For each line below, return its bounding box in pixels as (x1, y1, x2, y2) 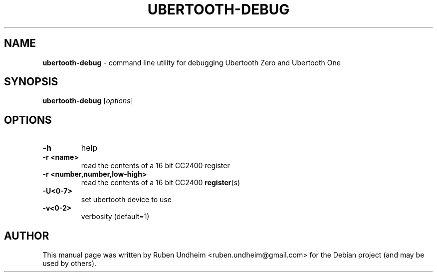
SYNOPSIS (4, 75, 58, 88)
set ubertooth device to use (81, 195, 172, 204)
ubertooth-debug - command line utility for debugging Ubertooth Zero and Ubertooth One (42, 58, 341, 67)
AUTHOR (4, 229, 49, 242)
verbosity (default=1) (81, 212, 150, 221)
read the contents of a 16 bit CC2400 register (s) (81, 178, 240, 187)
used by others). (42, 259, 97, 268)
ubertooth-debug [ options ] (42, 96, 133, 105)
